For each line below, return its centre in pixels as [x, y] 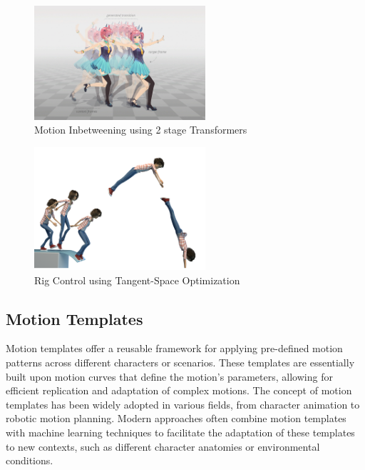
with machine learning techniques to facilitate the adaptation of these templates [180, 432]
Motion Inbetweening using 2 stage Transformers [141, 130]
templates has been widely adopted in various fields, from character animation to [183, 404]
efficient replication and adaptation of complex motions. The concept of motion [179, 390]
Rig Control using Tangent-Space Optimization [137, 280]
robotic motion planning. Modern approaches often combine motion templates [176, 418]
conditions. [30, 460]
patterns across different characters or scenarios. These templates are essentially [180, 362]
